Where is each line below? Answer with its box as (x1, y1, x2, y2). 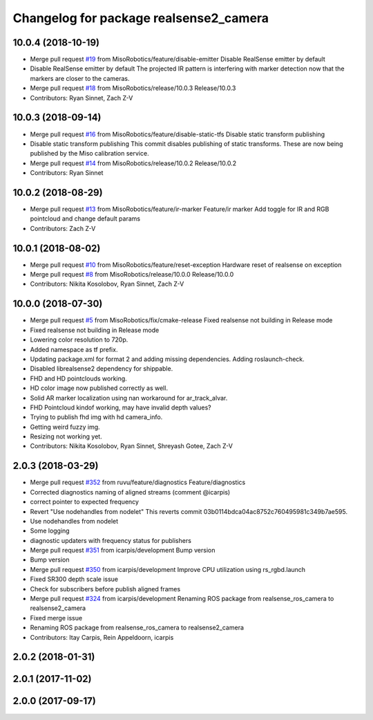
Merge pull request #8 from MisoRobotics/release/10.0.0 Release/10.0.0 (30, 270, 234, 279)
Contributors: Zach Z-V (30, 224, 96, 232)
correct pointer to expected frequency (30, 498, 140, 506)
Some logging (30, 526, 70, 535)
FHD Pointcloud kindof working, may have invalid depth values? (30, 403, 211, 412)
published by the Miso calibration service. (30, 149, 149, 158)
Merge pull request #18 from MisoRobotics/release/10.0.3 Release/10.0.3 (30, 84, 236, 93)
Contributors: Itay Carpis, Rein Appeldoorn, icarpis (30, 633, 174, 641)
